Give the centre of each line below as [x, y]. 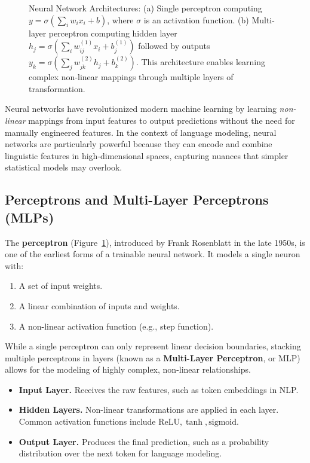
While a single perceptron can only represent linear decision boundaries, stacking [153, 346]
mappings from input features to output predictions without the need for [162, 120]
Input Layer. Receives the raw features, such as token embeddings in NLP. [159, 389]
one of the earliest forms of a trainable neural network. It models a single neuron [153, 254]
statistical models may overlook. [64, 167]
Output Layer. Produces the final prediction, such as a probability [144, 441]
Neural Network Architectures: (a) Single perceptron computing [145, 8]
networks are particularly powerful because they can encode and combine [139, 144]
